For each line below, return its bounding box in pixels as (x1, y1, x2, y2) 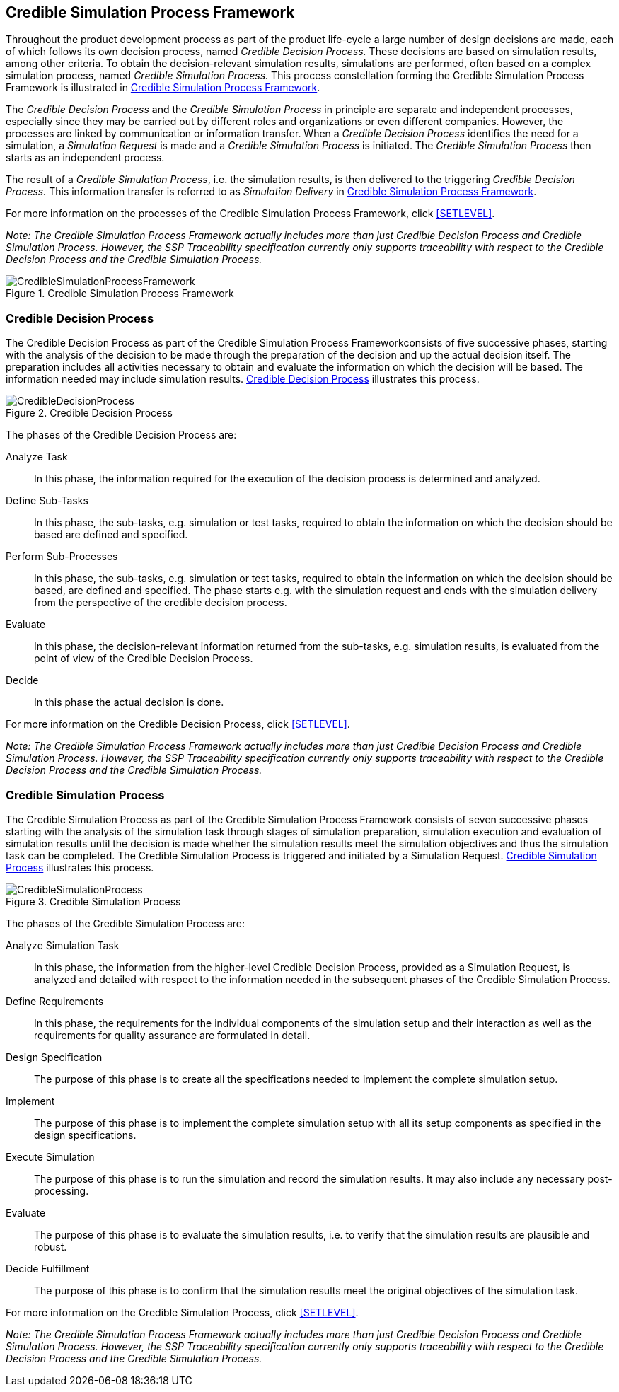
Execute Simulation (6, 1150, 95, 1163)
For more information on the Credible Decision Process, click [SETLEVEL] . (6, 718, 350, 731)
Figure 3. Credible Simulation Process (6, 895, 181, 907)
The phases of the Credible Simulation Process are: (6, 917, 245, 929)
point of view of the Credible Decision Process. (34, 652, 253, 665)
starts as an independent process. (6, 151, 165, 164)
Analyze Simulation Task (6, 939, 120, 951)
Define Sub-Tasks (6, 494, 88, 507)
